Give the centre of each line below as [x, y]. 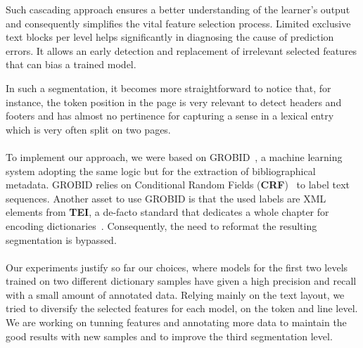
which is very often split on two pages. [88, 129]
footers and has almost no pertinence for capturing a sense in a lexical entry [170, 116]
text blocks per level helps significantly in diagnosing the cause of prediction [170, 37]
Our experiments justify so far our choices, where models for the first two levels [177, 267]
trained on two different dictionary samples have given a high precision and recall [181, 281]
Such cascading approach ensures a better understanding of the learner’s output [178, 9]
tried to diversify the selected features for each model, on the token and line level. [182, 308]
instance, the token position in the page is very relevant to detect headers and [174, 102]
